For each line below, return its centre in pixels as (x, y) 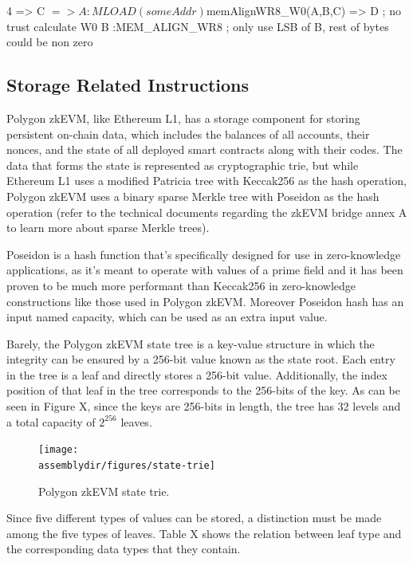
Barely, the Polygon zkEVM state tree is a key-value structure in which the (191, 343)
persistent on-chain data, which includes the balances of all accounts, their (188, 134)
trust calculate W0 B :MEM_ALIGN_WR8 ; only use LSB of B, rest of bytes (198, 26)
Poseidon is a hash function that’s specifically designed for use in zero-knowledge (204, 254)
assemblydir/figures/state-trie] (127, 465)
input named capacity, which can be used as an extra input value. (167, 317)
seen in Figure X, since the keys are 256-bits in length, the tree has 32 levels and (204, 406)
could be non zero (50, 42)
